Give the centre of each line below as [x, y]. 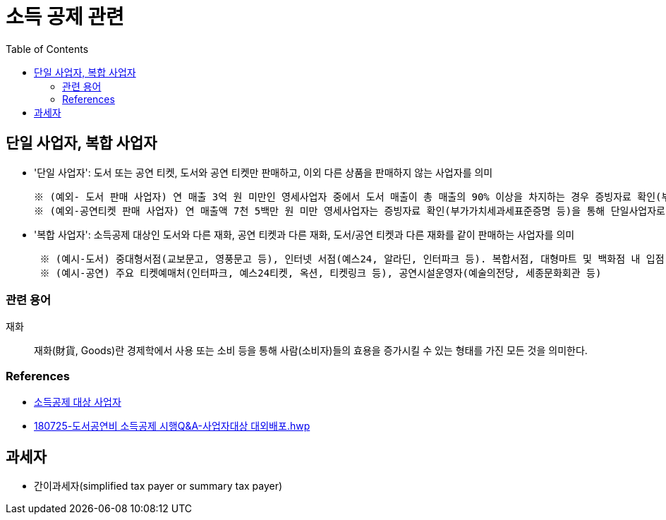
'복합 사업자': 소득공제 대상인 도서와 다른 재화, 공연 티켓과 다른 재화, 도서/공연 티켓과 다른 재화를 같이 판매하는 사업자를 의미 [304, 234]
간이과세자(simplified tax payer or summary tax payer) [158, 485]
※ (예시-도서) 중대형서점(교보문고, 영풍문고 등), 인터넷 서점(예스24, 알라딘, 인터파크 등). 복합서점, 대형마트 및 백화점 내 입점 [352, 259]
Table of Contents [47, 49]
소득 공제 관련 [65, 17]
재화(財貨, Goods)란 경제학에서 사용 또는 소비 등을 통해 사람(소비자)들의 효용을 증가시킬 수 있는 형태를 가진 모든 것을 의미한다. [311, 351]
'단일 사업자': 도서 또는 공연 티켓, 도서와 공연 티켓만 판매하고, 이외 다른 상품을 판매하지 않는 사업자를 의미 [264, 172]
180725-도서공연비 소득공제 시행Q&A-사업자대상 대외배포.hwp [172, 426]
